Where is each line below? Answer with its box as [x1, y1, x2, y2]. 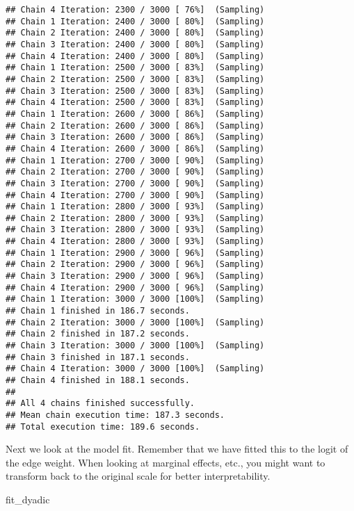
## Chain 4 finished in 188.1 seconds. [6, 375, 190, 385]
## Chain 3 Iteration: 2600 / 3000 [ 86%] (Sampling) [6, 132, 265, 143]
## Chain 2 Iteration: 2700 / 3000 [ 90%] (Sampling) [6, 167, 265, 177]
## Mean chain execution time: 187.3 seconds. [6, 409, 225, 420]
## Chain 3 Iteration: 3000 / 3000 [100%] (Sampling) [6, 341, 265, 351]
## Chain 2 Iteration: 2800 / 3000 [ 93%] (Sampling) [6, 213, 265, 223]
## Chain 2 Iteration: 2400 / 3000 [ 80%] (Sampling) [6, 28, 265, 38]
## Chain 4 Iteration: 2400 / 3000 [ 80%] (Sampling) [6, 51, 265, 61]
